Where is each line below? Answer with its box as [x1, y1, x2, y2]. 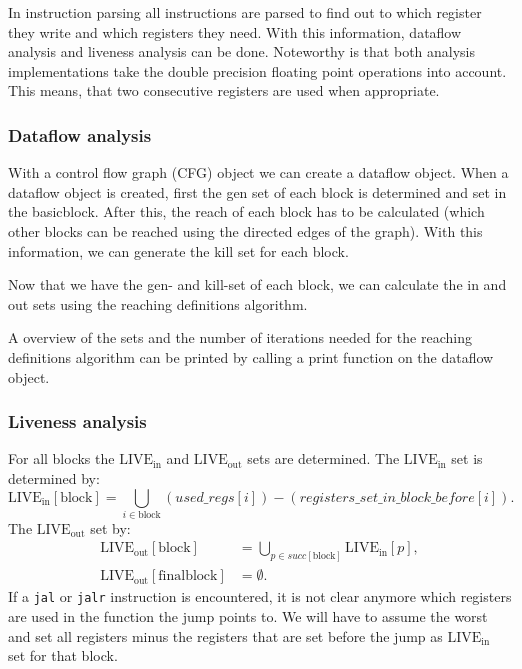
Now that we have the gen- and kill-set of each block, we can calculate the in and [8, 274, 507, 295]
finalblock [158, 569, 218, 584]
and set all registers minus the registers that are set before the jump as [8, 625, 443, 646]
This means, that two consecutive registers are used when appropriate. [8, 80, 440, 101]
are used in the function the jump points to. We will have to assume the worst [8, 606, 488, 627]
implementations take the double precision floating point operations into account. [8, 60, 507, 81]
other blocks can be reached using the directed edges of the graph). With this [8, 220, 483, 241]
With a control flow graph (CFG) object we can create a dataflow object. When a [8, 162, 509, 183]
